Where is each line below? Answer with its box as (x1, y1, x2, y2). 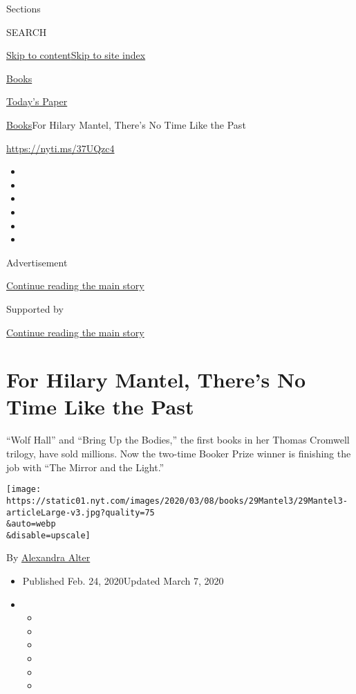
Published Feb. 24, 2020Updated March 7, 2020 (22, 574, 224, 588)
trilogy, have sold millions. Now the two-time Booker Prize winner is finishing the (6, 446, 351, 460)
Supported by (6, 301, 64, 316)
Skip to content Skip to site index (6, 48, 146, 62)
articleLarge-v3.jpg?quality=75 (6, 507, 155, 518)
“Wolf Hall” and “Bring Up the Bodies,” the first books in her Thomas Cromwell (6, 432, 350, 447)
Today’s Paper (6, 94, 68, 109)
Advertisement (6, 255, 68, 269)
